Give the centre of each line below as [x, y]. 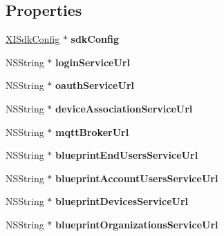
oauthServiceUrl [95, 85]
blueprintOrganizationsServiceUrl [137, 224]
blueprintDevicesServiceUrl [122, 201]
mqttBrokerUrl [92, 131]
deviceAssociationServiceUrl [124, 108]
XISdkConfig [33, 39]
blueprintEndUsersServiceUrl [127, 155]
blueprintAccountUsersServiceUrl [137, 178]
